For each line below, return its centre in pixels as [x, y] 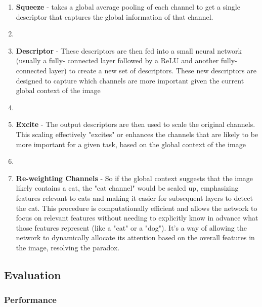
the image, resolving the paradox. [68, 247]
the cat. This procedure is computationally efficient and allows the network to [137, 208]
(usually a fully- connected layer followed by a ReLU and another [117, 60]
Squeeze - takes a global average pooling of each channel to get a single [128, 7]
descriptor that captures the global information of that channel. [115, 16]
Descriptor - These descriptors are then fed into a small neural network [129, 50]
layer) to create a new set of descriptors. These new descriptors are [153, 70]
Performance [30, 300]
